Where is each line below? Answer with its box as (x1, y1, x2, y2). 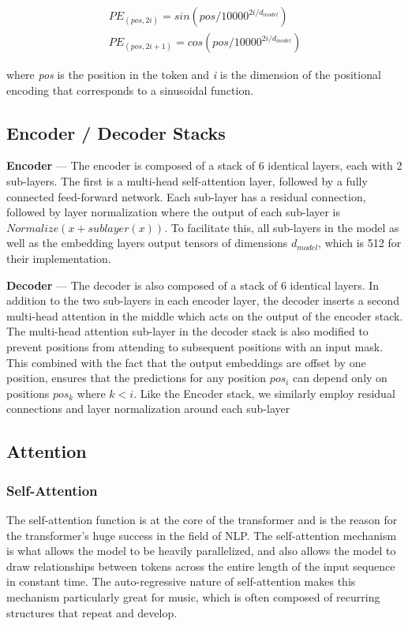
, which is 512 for (318, 234, 402, 251)
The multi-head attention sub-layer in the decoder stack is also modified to (6, 323, 369, 339)
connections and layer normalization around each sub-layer (6, 400, 290, 417)
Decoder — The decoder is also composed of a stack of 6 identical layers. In (6, 276, 380, 293)
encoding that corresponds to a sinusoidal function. (6, 81, 254, 98)
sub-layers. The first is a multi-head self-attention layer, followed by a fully (6, 173, 368, 189)
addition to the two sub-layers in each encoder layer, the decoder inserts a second (6, 292, 399, 309)
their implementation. (6, 250, 111, 267)
